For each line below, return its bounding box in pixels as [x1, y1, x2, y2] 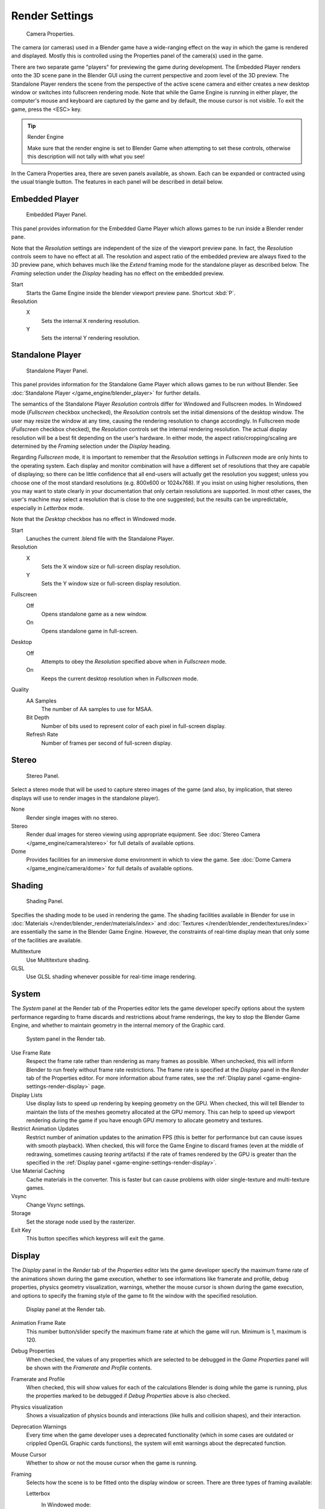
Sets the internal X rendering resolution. [41, 317, 140, 324]
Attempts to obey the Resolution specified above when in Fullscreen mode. [41, 658, 227, 665]
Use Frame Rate [11, 1049, 51, 1056]
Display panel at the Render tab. [26, 1306, 106, 1313]
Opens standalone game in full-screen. [41, 627, 138, 634]
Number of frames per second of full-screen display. [41, 739, 172, 747]
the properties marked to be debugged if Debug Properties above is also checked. [26, 1392, 231, 1400]
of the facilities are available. [11, 936, 82, 944]
